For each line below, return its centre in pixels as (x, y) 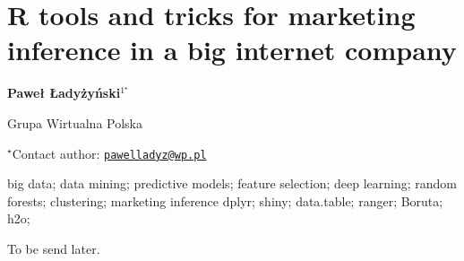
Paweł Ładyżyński (64, 93)
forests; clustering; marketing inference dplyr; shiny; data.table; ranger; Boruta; (225, 200)
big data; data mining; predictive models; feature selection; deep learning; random (232, 183)
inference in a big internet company (232, 50)
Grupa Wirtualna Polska (75, 122)
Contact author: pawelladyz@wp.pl (109, 153)
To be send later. (54, 248)
